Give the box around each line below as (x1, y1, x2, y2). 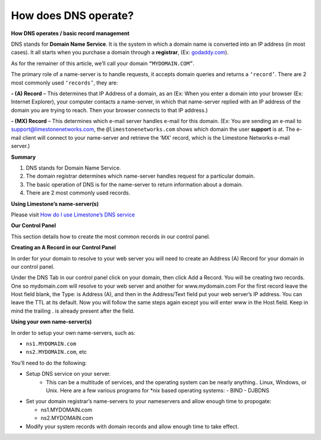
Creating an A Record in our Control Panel (11, 244, 116, 251)
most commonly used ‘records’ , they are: (11, 79, 118, 86)
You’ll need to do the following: (11, 359, 87, 366)
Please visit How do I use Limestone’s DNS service (11, 211, 135, 218)
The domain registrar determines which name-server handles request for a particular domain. (26, 172, 255, 180)
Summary (11, 153, 36, 161)
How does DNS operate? (11, 9, 134, 22)
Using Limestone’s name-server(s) (11, 200, 99, 208)
